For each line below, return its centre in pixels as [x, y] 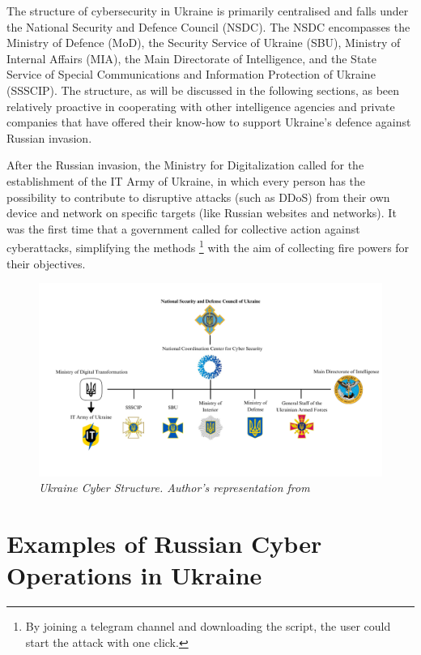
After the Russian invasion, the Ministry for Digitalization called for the [185, 165]
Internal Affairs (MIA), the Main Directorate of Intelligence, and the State [191, 58]
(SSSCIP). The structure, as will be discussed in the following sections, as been [203, 90]
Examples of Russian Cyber [164, 544]
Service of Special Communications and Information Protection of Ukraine [191, 74]
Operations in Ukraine [134, 575]
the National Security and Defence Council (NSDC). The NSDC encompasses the [208, 26]
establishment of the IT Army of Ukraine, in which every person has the [186, 180]
